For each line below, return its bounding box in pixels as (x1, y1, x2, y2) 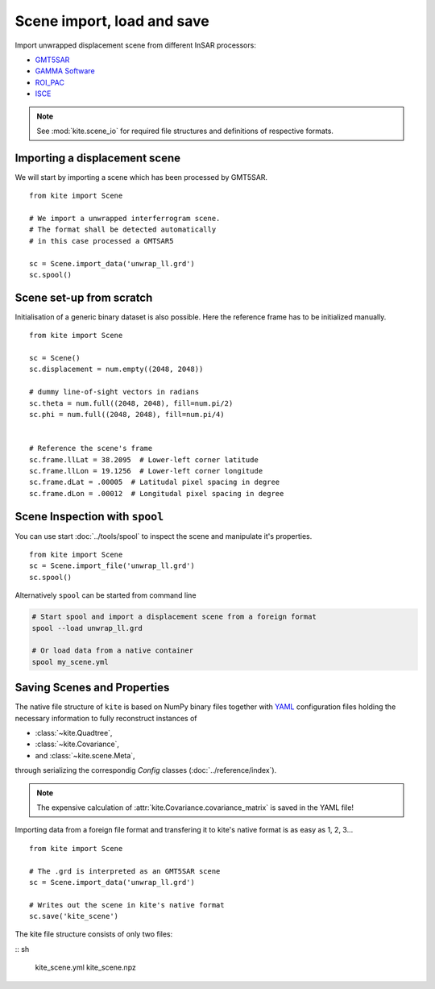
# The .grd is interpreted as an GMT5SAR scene (29, 866, 221, 875)
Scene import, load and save (14, 12, 209, 30)
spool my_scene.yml (31, 657, 109, 666)
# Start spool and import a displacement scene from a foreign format (31, 612, 317, 621)
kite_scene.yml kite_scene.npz (35, 962, 136, 972)
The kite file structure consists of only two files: (14, 929, 173, 939)
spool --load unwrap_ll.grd (31, 624, 143, 632)
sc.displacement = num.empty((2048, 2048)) (29, 365, 204, 374)
